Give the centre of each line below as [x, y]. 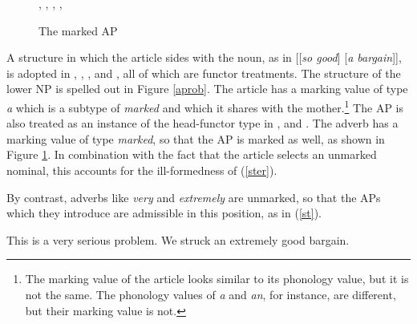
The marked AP [78, 30]
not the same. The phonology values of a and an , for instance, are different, [211, 294]
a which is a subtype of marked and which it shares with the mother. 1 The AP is [205, 106]
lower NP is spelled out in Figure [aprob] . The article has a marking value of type [207, 89]
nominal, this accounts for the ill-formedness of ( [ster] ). [142, 170]
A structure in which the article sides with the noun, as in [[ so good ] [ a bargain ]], [204, 57]
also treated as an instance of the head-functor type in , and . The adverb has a [202, 123]
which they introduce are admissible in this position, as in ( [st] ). [164, 213]
